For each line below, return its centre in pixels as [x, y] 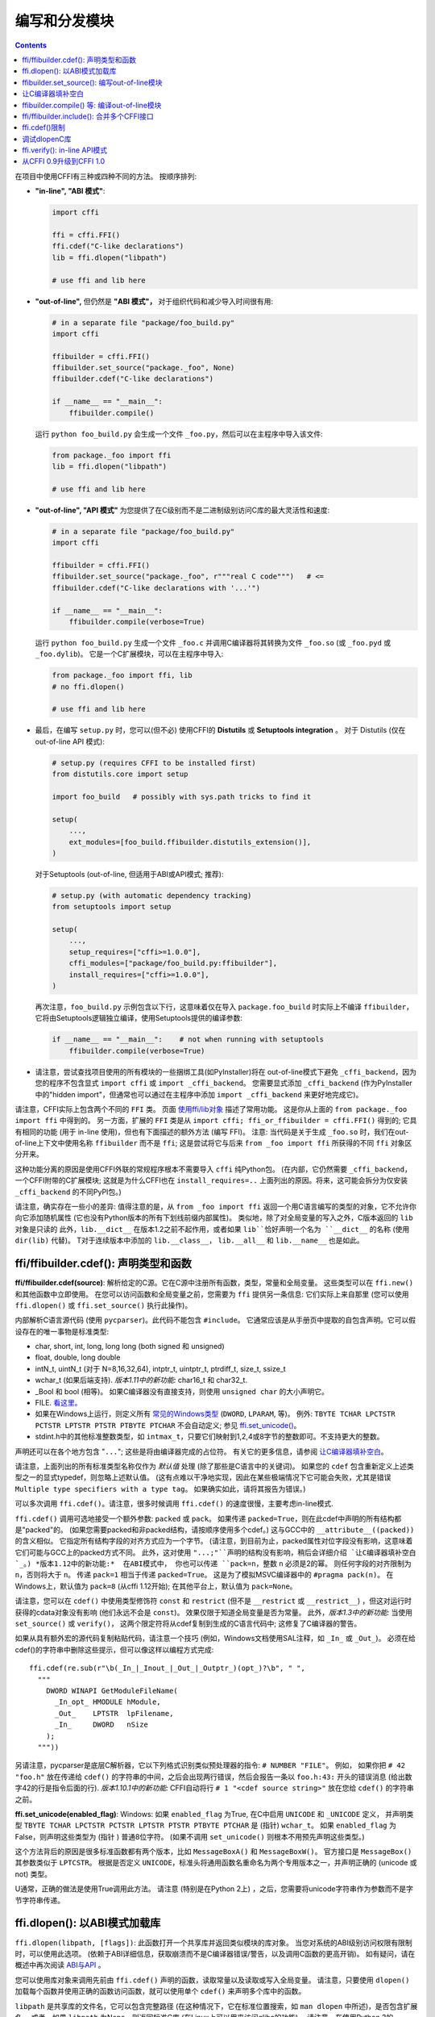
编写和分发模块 [64, 21]
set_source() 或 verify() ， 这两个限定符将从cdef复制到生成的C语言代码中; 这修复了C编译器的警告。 [188, 1624]
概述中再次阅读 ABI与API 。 [60, 1965]
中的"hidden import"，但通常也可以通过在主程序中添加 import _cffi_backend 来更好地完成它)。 [199, 1094]
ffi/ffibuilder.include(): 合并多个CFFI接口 [88, 116]
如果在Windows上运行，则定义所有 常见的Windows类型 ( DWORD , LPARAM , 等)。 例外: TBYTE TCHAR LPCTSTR [215, 1414]
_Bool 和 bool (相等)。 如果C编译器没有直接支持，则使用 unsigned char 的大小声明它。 [182, 1391]
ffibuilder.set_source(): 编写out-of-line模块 [92, 82]
